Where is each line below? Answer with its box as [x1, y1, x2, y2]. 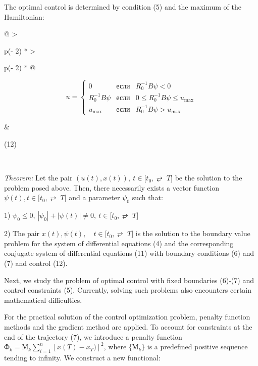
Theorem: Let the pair [4, 172, 73, 183]
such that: [132, 192, 163, 203]
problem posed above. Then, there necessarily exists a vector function [4, 182, 219, 193]
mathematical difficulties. [4, 294, 82, 305]
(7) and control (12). [4, 257, 68, 268]
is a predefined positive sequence [147, 341, 248, 352]
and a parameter [69, 192, 120, 203]
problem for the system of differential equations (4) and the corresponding [4, 238, 234, 248]
